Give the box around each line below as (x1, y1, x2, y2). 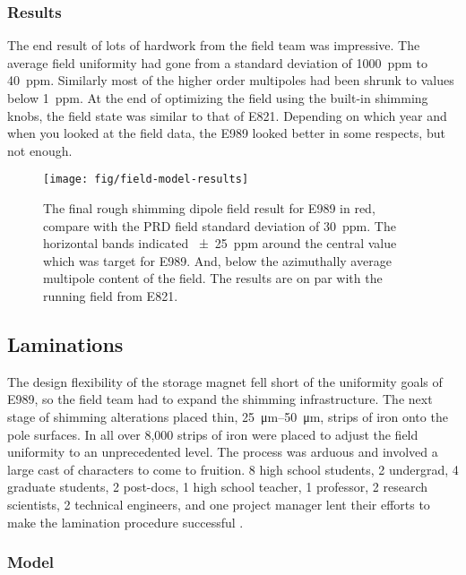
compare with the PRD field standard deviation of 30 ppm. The (43, 216, 396, 235)
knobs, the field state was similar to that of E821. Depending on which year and (7, 106, 447, 124)
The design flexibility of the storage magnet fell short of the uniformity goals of (7, 372, 443, 390)
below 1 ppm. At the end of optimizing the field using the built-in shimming (7, 89, 428, 107)
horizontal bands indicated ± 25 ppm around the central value (43, 234, 397, 253)
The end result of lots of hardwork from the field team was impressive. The (7, 36, 420, 55)
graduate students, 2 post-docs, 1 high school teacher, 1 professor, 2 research (7, 477, 428, 496)
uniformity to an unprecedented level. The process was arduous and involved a (7, 442, 438, 461)
